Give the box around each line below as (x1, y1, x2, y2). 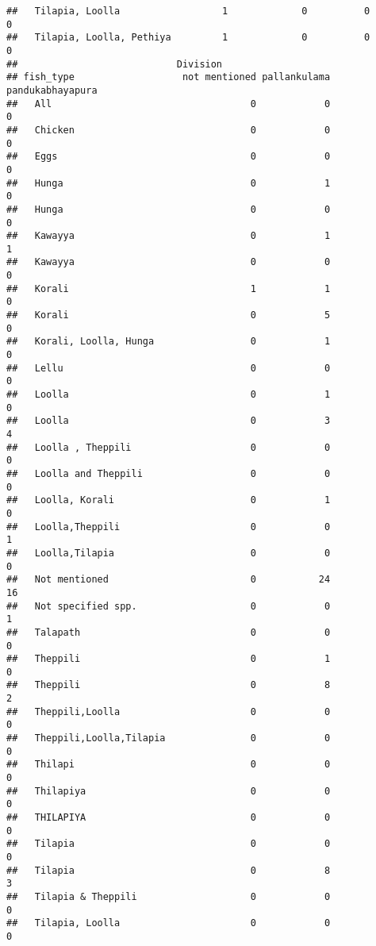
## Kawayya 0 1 (6, 230, 331, 242)
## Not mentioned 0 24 (6, 574, 331, 586)
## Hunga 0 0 (6, 203, 331, 215)
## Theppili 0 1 (6, 653, 331, 665)
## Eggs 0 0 (6, 151, 331, 163)
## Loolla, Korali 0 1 (6, 494, 331, 506)
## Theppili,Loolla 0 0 (6, 706, 331, 717)
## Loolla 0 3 (6, 415, 331, 427)
